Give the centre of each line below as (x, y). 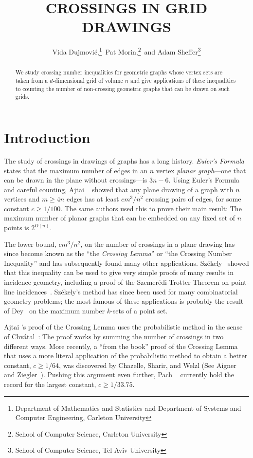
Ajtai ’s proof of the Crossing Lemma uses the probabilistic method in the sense (123, 327)
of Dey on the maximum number (54, 310)
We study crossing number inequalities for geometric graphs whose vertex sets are (119, 72)
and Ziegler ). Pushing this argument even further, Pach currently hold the (119, 375)
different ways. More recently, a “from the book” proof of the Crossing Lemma (121, 346)
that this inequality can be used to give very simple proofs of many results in (119, 272)
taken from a (32, 81)
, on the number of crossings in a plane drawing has (158, 244)
